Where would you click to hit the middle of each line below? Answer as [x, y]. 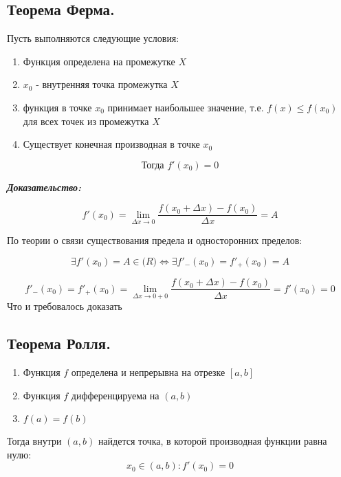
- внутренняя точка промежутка [102, 84]
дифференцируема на [115, 395]
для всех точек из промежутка [86, 121]
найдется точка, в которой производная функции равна [212, 441]
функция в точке [57, 107]
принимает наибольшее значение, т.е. [186, 107]
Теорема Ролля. [59, 343]
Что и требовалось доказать [65, 306]
